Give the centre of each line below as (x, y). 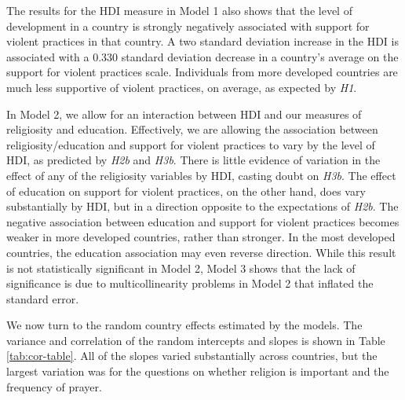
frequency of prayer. (54, 386)
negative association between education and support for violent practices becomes (203, 221)
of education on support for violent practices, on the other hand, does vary (186, 191)
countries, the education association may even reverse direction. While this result (201, 252)
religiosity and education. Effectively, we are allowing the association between (192, 129)
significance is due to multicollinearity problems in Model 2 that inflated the (190, 283)
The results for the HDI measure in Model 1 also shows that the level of (179, 10)
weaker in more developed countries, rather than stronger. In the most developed (201, 237)
